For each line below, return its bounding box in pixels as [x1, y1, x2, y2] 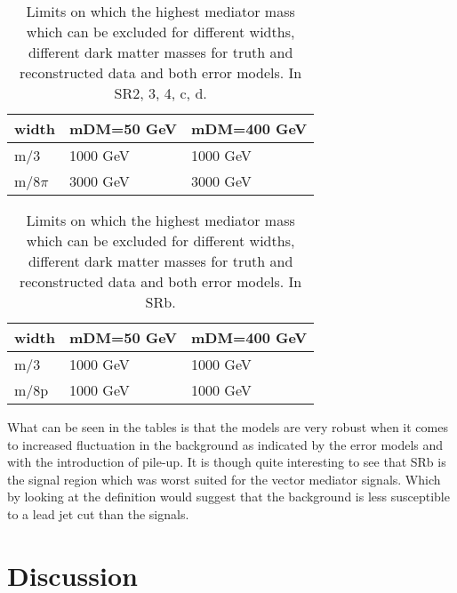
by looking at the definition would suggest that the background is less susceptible [7, 487, 450, 506]
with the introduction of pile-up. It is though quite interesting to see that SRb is [7, 453, 446, 471]
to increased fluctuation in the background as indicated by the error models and [7, 435, 444, 453]
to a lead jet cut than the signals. [7, 504, 189, 523]
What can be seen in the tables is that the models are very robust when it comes [7, 418, 448, 436]
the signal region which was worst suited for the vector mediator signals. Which [7, 469, 441, 488]
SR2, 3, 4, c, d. [114, 83, 207, 103]
